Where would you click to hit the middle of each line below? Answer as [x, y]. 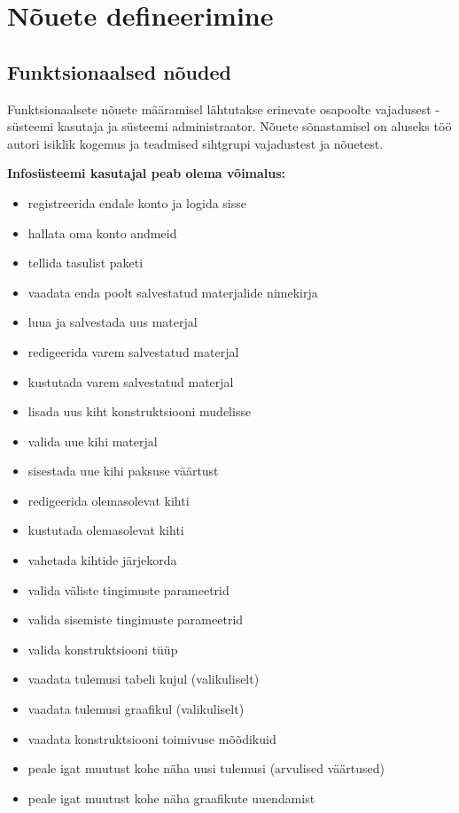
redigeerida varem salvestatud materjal [133, 351]
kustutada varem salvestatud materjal [131, 381]
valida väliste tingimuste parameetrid [128, 589]
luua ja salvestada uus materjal [113, 322]
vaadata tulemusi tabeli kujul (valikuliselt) [144, 679]
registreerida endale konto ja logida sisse [137, 202]
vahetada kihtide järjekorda [102, 560]
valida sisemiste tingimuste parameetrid [136, 619]
